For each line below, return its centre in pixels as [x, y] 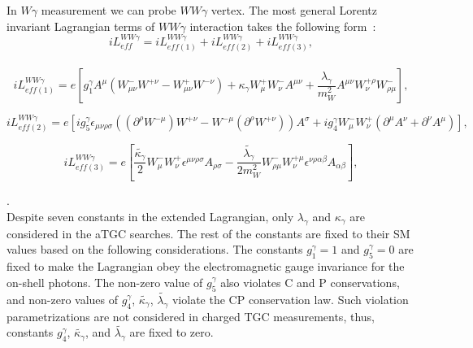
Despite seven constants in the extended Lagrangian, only [150, 216]
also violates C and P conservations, [310, 282]
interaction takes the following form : [283, 26]
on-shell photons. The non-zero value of [105, 282]
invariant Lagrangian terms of [81, 26]
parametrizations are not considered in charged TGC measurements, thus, [191, 316]
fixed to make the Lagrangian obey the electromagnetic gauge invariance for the [206, 266]
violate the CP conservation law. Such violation [290, 299]
